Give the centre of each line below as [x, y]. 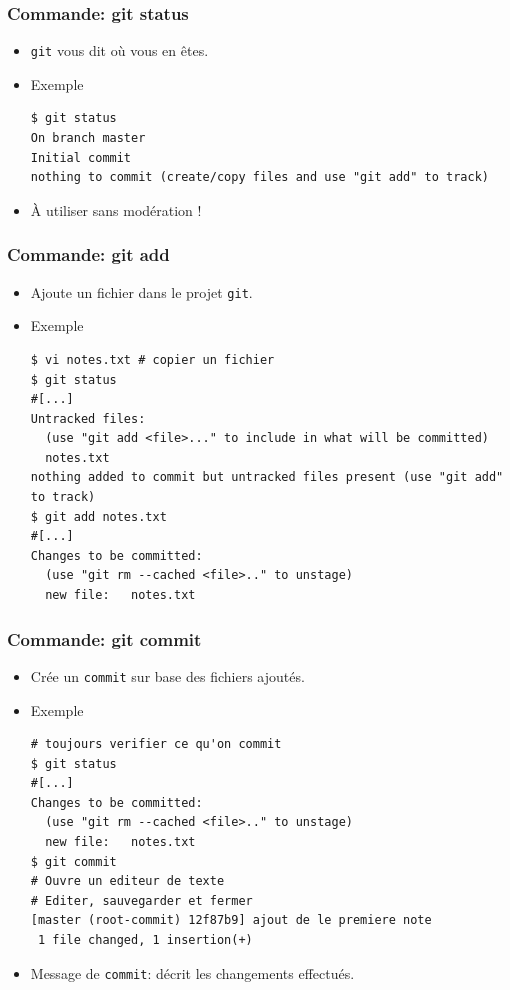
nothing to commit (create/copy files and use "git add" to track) [259, 177]
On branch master [88, 138]
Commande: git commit [104, 638]
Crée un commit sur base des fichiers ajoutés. [167, 675]
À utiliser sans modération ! [116, 209]
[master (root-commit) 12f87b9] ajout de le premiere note [231, 920]
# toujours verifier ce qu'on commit [156, 744]
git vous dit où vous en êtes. [119, 50]
